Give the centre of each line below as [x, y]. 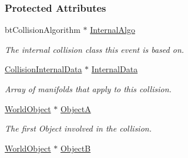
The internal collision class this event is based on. [95, 49]
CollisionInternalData [43, 69]
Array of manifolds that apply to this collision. [88, 89]
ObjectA [75, 108]
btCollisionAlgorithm [43, 30]
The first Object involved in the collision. [78, 128]
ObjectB [75, 148]
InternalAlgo [113, 30]
